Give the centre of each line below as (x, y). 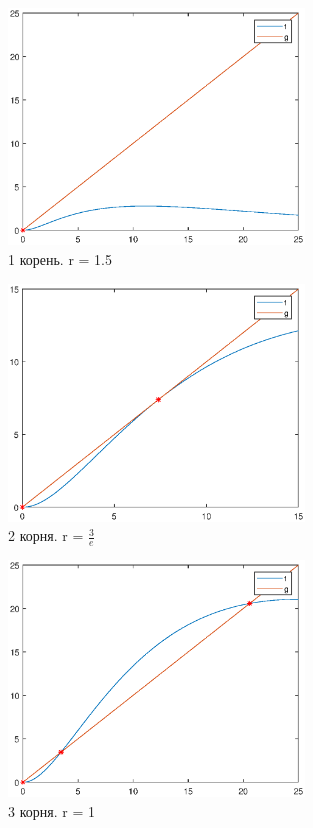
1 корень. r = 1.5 (60, 259)
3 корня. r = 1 (51, 811)
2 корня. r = (46, 535)
